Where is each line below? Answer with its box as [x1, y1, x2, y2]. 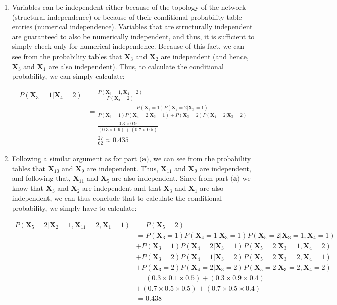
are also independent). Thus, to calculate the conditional [49, 61, 224, 71]
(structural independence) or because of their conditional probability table [12, 11, 242, 22]
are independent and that [82, 183, 161, 193]
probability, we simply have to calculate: [12, 202, 137, 213]
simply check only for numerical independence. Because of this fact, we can [12, 41, 245, 52]
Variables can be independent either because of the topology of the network [12, 2, 246, 12]
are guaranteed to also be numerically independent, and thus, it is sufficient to [12, 31, 255, 41]
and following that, [12, 173, 71, 183]
